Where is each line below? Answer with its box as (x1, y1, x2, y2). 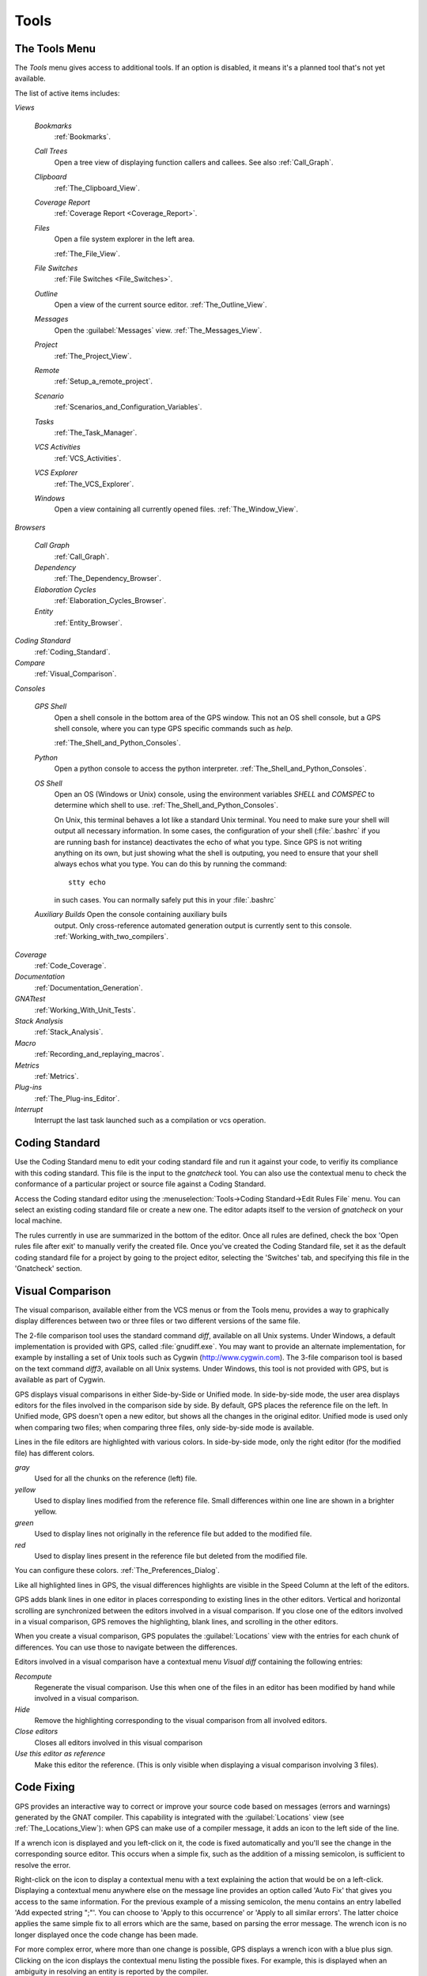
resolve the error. (14, 1860, 71, 1869)
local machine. (14, 1216, 62, 1225)
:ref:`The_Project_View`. (54, 351, 132, 360)
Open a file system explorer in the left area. (54, 234, 195, 244)
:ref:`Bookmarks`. (54, 132, 111, 141)
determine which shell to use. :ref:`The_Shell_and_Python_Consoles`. (54, 801, 278, 810)
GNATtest (14, 994, 46, 1004)
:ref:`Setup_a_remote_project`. (54, 376, 153, 387)
